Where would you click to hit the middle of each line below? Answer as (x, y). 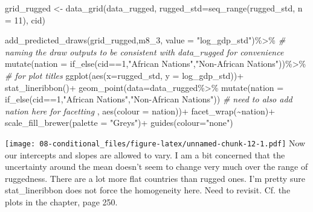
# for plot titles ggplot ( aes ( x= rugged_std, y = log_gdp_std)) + (124, 75)
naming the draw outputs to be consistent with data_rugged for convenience (144, 51)
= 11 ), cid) (25, 20)
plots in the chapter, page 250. (61, 201)
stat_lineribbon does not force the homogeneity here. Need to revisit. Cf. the (148, 190)
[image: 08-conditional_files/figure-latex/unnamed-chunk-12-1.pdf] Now (155, 142)
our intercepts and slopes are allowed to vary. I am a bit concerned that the (145, 154)
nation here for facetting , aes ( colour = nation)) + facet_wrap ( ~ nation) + (140, 111)
